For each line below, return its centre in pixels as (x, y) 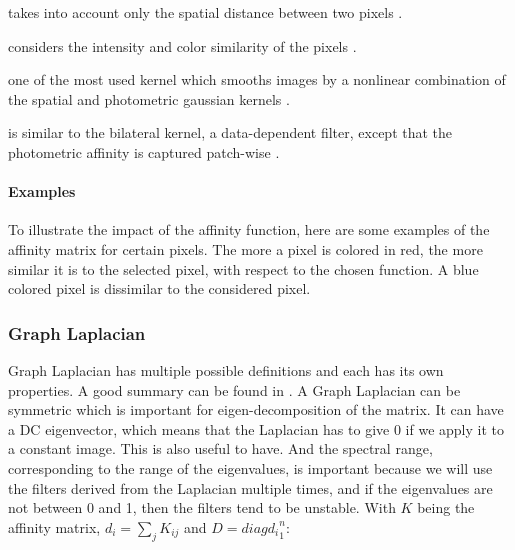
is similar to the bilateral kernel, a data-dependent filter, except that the (230, 132)
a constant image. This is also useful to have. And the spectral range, (220, 448)
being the (446, 507)
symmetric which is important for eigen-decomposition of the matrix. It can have (256, 409)
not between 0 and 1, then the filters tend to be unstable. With (202, 507)
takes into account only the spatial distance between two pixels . (205, 12)
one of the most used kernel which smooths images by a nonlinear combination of (257, 79)
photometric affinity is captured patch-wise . (144, 151)
